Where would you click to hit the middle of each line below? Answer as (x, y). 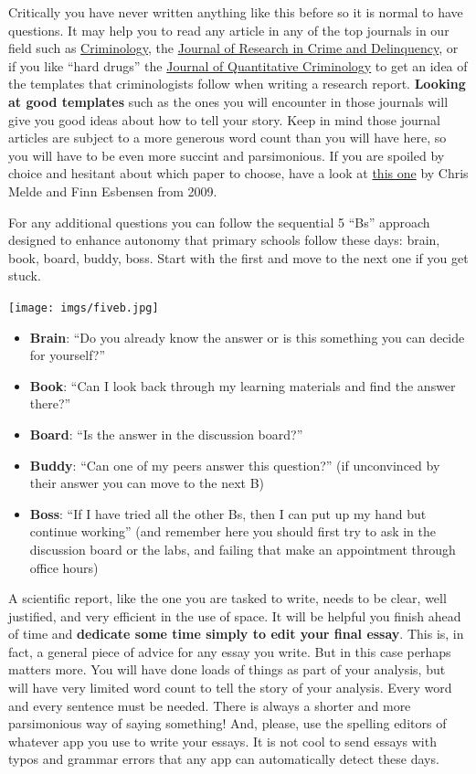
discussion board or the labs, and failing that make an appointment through (243, 549)
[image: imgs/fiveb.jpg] (84, 307)
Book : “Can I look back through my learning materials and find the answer (243, 385)
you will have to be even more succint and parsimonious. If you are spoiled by (227, 155)
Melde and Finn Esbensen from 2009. (113, 191)
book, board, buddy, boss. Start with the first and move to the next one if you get (238, 257)
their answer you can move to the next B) (147, 483)
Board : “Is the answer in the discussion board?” (166, 434)
